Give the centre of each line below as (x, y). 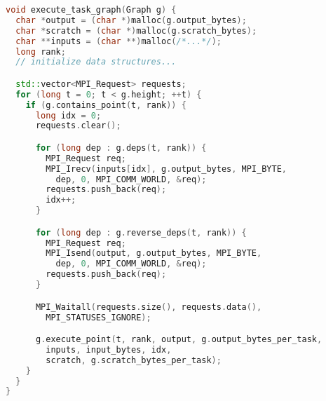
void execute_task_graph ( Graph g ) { (91, 10)
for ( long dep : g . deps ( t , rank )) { (121, 148)
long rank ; (41, 52)
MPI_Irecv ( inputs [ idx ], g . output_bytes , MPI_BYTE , (166, 169)
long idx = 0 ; (68, 115)
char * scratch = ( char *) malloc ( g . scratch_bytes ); (136, 30)
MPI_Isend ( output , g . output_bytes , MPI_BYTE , (154, 253)
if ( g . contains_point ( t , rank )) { (106, 105)
